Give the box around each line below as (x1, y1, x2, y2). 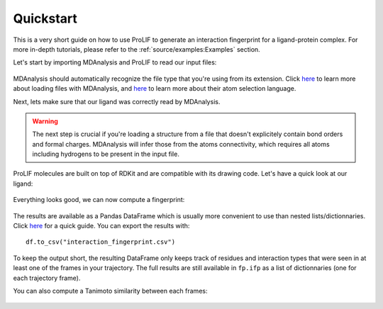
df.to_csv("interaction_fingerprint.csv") (26, 238, 176, 246)
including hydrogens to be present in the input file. (32, 150, 180, 159)
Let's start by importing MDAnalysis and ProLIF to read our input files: (13, 58, 217, 67)
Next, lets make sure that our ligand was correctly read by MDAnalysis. (13, 97, 221, 106)
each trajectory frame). (13, 274, 81, 282)
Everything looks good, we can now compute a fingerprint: (13, 196, 185, 204)
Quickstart (13, 11, 78, 26)
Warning (32, 117, 58, 125)
